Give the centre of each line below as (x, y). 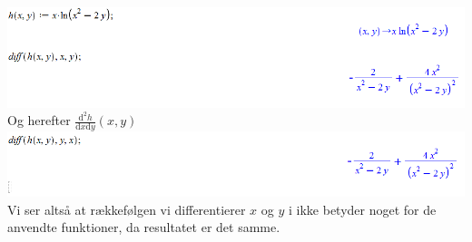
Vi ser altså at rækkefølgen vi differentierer (127, 209)
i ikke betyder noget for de (362, 209)
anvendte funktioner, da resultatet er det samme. (144, 227)
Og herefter (39, 120)
